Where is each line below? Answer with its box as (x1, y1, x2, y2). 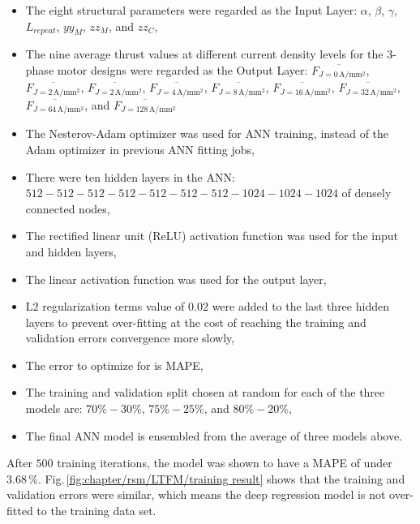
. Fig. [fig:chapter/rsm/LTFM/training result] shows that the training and (37, 470, 405, 487)
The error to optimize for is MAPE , (25, 356, 204, 373)
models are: (25, 400, 83, 417)
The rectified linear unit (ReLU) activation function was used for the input (25, 227, 398, 244)
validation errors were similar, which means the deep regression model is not (6, 486, 386, 503)
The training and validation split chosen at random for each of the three (25, 384, 385, 401)
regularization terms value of (42, 298, 185, 315)
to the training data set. (36, 502, 156, 519)
